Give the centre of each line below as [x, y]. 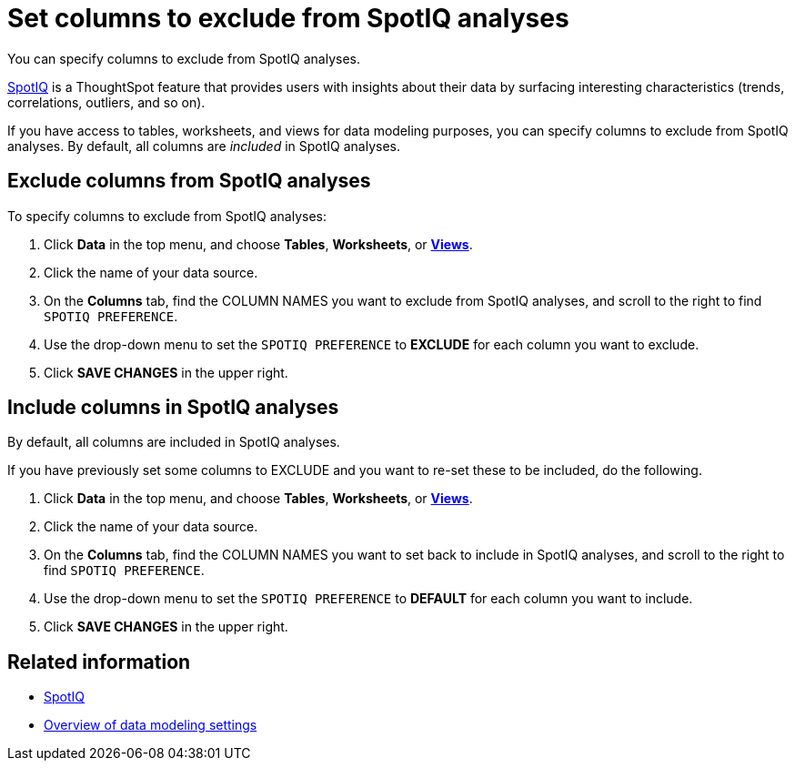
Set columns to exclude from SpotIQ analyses [288, 18]
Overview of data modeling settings [151, 725]
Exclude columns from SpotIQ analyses [189, 181]
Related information [99, 662]
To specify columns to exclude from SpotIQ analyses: [167, 216]
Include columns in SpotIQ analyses [173, 408]
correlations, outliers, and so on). [106, 102]
